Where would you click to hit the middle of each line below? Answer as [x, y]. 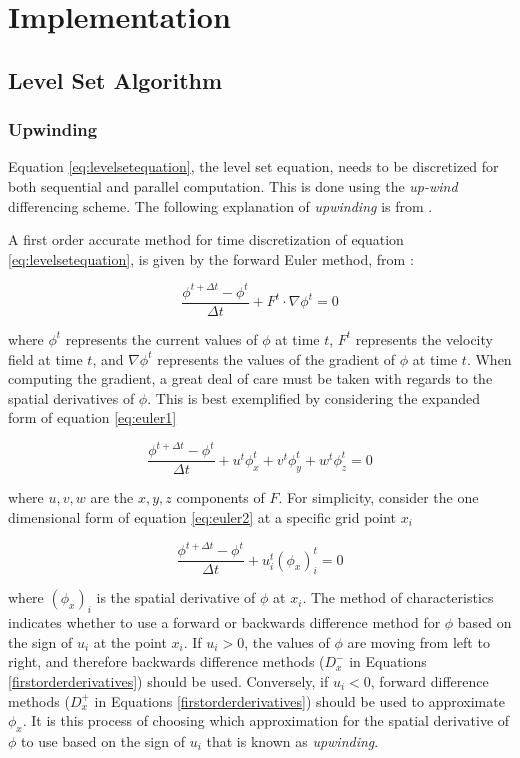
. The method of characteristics [398, 597]
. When [489, 358]
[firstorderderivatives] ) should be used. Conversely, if [168, 680]
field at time [45, 358]
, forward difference [429, 680]
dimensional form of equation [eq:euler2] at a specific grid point [202, 517]
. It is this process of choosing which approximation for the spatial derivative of [266, 720]
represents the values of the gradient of [276, 358]
